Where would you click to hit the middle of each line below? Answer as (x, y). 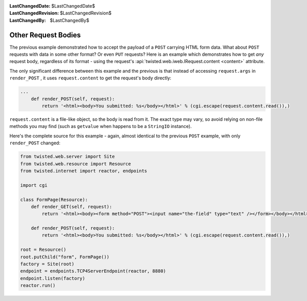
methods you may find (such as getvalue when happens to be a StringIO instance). (101, 126)
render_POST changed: (35, 143)
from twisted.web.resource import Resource (76, 164)
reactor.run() (38, 286)
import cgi (34, 185)
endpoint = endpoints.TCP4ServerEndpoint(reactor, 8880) (93, 271)
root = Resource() (43, 250)
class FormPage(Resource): (54, 199)
